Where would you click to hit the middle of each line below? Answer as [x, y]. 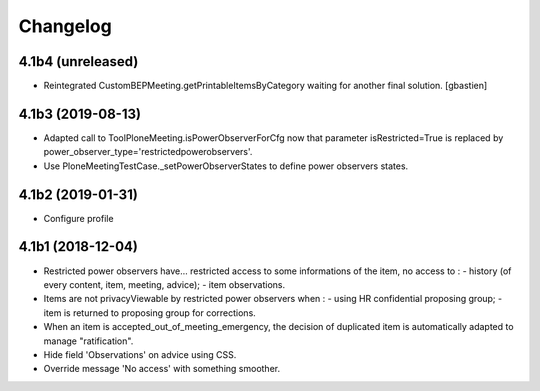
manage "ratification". [88, 341]
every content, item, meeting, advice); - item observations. [164, 284]
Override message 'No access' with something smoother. [161, 369]
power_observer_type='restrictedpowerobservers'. [148, 152]
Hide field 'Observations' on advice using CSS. [140, 354]
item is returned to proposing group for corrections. [150, 312]
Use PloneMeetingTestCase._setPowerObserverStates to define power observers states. [226, 166]
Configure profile [78, 218]
